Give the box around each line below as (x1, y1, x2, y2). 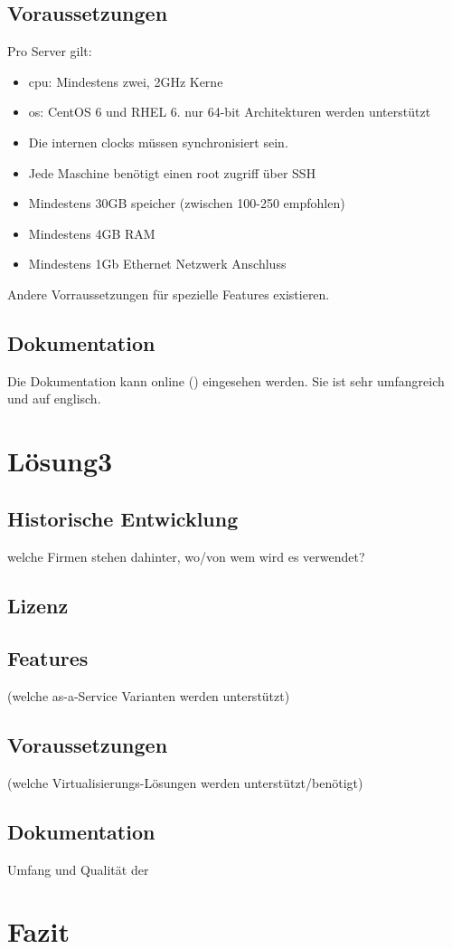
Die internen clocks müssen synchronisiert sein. (28, 132, 288, 151)
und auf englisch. (7, 389, 101, 408)
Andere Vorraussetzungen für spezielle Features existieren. (7, 284, 330, 303)
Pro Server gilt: (7, 42, 92, 61)
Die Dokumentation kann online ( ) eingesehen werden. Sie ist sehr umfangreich (7, 371, 445, 390)
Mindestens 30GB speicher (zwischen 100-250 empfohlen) (28, 194, 345, 213)
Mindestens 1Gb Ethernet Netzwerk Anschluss (28, 254, 287, 273)
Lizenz (7, 591, 69, 619)
